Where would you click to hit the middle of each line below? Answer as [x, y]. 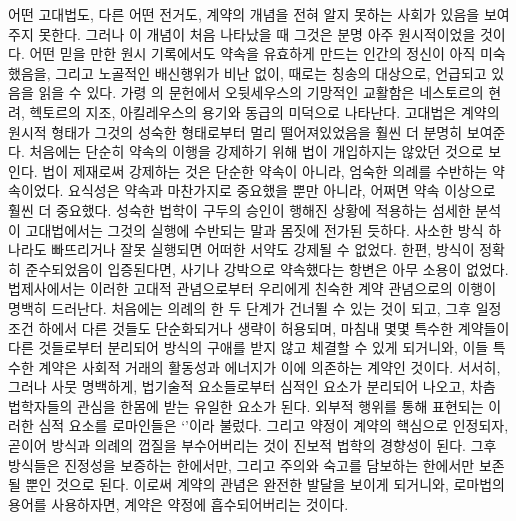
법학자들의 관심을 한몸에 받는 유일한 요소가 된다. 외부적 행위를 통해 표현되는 [246, 405]
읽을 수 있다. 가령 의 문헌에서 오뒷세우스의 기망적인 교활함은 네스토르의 [261, 92]
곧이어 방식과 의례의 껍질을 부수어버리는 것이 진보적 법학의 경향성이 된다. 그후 [252, 445]
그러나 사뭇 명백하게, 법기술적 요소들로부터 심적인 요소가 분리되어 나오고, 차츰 [252, 386]
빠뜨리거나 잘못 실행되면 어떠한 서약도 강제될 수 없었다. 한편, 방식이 [263, 249]
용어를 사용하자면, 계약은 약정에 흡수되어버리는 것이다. [178, 503]
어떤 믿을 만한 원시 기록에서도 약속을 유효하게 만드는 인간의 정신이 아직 [252, 53]
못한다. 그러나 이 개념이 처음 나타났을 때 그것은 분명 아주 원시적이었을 [257, 33]
